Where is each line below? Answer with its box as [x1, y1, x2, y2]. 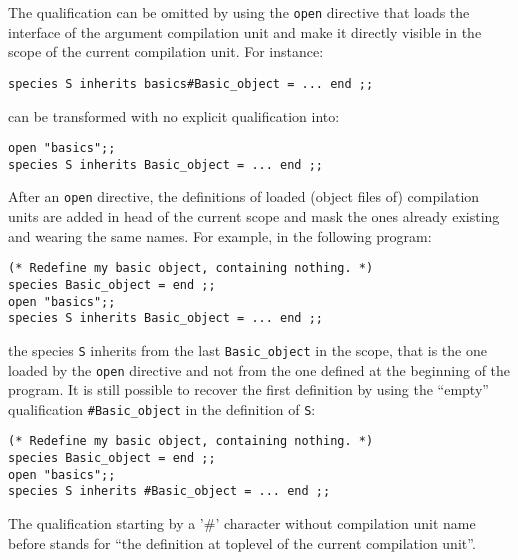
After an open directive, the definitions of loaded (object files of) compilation [8, 186, 480, 207]
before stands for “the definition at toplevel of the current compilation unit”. [8, 532, 476, 553]
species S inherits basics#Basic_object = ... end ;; [8, 76, 374, 91]
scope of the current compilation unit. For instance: [8, 41, 324, 62]
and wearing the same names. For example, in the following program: [8, 225, 432, 246]
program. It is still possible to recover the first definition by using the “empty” [8, 379, 489, 400]
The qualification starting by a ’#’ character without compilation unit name [8, 513, 476, 534]
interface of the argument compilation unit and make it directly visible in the [8, 21, 482, 42]
